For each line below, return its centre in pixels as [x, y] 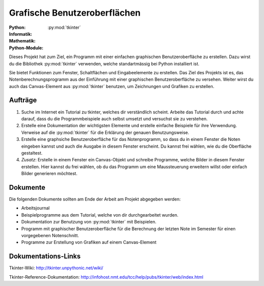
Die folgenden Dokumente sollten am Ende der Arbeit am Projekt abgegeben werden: [95, 199]
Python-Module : [26, 48]
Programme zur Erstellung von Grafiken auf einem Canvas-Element [89, 242]
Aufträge [23, 100]
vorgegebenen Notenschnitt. [50, 235]
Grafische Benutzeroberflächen [75, 13]
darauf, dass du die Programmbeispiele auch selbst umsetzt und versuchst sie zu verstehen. [114, 119]
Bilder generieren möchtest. [49, 174]
